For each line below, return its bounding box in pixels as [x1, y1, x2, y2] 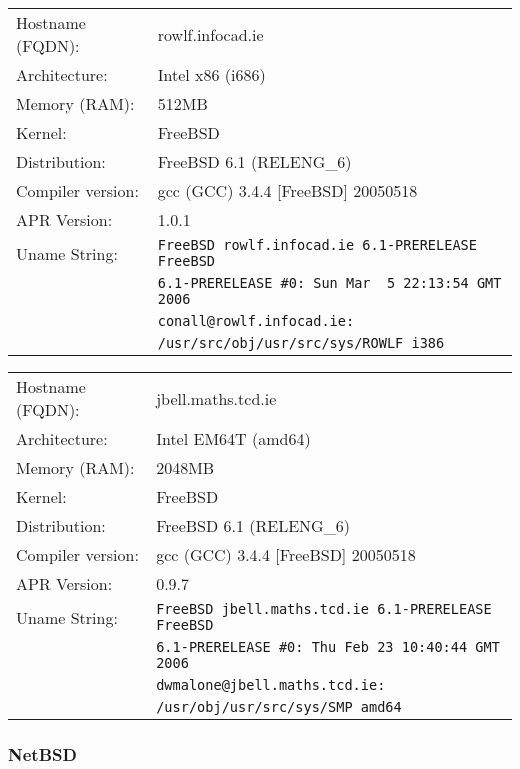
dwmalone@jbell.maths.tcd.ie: [156, 677, 386, 693]
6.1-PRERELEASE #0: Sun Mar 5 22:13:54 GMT [157, 275, 502, 291]
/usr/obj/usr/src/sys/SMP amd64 [156, 699, 402, 715]
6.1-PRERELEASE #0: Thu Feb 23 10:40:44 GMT [156, 639, 500, 655]
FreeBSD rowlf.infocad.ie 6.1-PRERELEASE [157, 237, 477, 253]
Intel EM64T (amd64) [156, 427, 311, 450]
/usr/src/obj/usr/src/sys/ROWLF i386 [157, 335, 445, 351]
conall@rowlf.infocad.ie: [157, 313, 355, 329]
